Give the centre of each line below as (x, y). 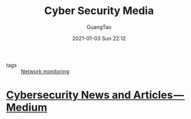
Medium (27, 108)
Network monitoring (45, 71)
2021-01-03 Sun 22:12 (99, 38)
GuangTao (99, 27)
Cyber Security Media (99, 11)
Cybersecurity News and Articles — (95, 95)
